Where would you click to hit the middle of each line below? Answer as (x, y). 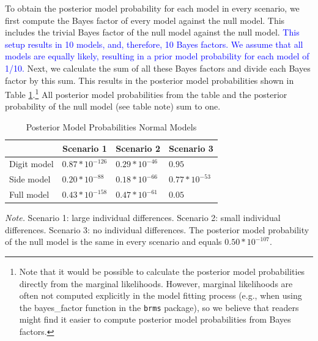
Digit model (31, 164)
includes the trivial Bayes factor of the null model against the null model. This (152, 32)
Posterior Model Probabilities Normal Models (111, 127)
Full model (29, 194)
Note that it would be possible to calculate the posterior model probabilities (162, 271)
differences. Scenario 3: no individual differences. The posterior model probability (157, 229)
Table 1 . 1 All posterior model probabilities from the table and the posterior (146, 93)
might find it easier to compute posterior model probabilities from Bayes (155, 319)
